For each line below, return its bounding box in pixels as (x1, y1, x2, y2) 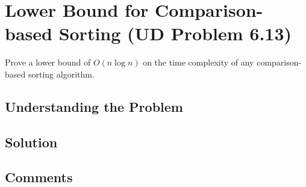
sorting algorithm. (28, 67, 95, 80)
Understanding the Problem (5, 97, 183, 115)
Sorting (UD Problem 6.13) (58, 21, 292, 46)
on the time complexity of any (143, 56, 254, 69)
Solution (5, 132, 58, 151)
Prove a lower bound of (5, 56, 91, 69)
